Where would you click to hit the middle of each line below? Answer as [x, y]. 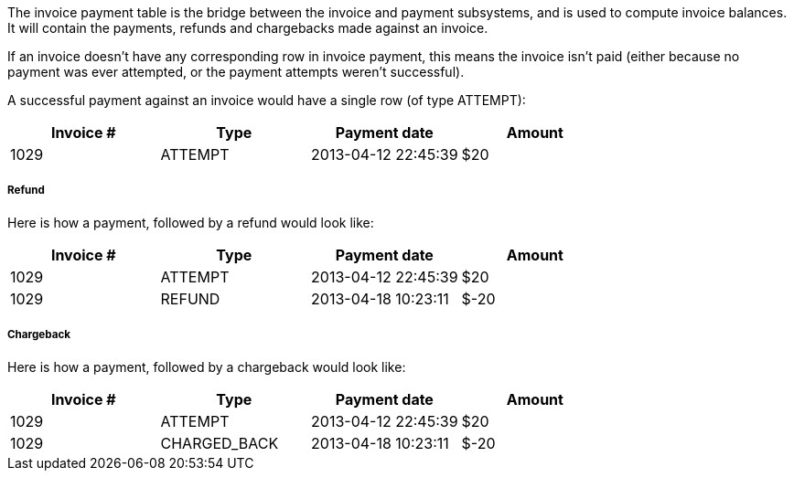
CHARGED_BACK [220, 443]
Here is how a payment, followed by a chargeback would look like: [207, 366]
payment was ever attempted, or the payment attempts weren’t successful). [236, 72]
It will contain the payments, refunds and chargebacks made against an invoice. [248, 28]
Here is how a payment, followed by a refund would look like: [191, 222]
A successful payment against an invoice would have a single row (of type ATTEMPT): [267, 100]
